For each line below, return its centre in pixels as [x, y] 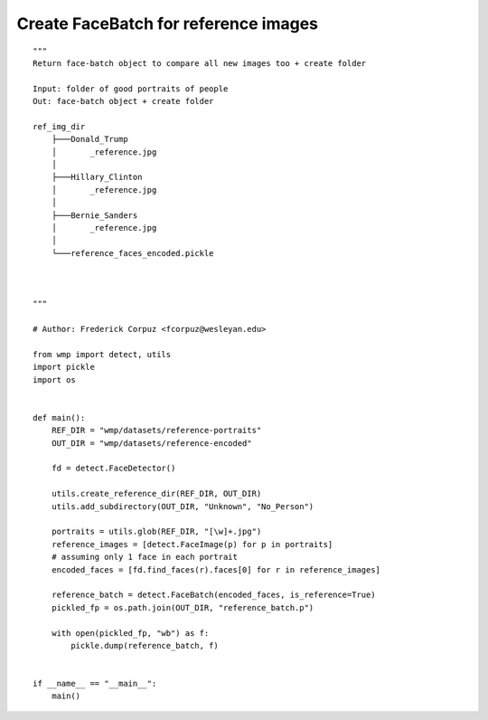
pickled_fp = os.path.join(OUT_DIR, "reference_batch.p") [183, 607]
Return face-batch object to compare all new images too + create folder [200, 63]
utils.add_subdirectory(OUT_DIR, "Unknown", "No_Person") [183, 506]
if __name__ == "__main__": [95, 684]
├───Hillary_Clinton [97, 177]
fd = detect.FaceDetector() [113, 469]
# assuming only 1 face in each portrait [145, 557]
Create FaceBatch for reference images [168, 24]
